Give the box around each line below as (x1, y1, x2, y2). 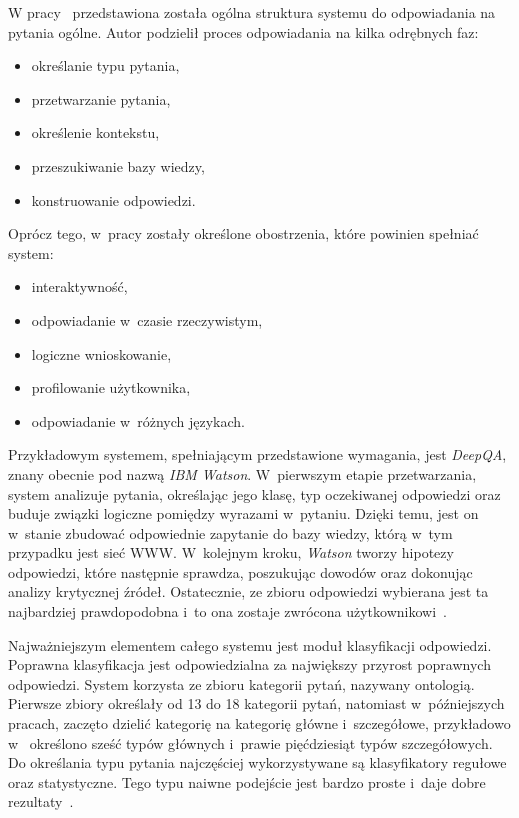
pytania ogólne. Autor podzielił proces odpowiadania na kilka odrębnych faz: (8, 21, 479, 42)
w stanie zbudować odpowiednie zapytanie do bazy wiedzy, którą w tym (8, 522, 453, 543)
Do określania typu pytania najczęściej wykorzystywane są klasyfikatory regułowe (8, 752, 507, 773)
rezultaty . (8, 791, 74, 812)
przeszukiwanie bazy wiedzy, (31, 155, 205, 176)
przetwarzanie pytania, (31, 88, 171, 109)
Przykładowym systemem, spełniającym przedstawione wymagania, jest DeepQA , (8, 444, 507, 465)
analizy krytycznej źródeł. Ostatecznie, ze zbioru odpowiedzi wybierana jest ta (8, 581, 489, 602)
